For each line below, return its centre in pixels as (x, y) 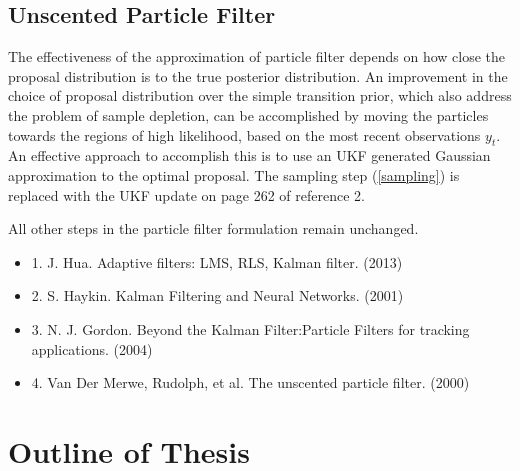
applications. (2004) (92, 348)
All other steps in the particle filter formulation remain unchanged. (213, 228)
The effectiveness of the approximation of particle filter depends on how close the (256, 56)
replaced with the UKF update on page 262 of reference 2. (186, 194)
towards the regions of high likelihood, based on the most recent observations (244, 134)
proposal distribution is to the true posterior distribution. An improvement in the (258, 75)
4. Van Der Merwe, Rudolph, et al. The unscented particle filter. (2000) (250, 382)
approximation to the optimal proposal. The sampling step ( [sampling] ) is (234, 174)
